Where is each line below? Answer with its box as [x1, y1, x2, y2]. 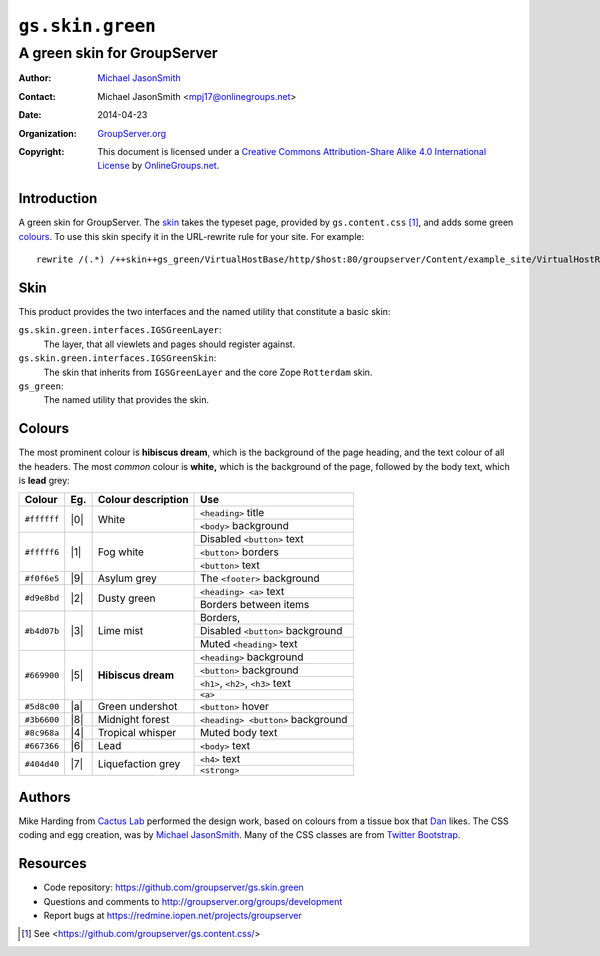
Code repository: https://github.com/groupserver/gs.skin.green [43, 881, 304, 894]
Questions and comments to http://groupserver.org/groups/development [43, 895, 343, 907]
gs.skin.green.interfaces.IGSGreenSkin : [18, 352, 217, 364]
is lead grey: [18, 474, 70, 486]
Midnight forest [97, 713, 170, 727]
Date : [18, 109, 42, 121]
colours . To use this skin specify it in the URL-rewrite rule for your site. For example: [18, 230, 365, 242]
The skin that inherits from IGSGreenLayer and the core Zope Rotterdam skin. [43, 366, 373, 378]
